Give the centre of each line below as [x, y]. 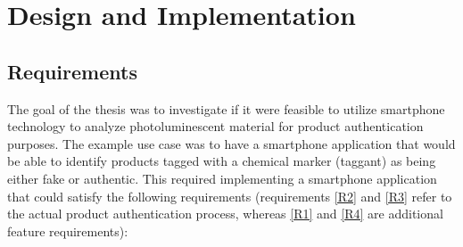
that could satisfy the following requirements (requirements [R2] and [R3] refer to [230, 196]
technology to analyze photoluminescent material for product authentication [215, 126]
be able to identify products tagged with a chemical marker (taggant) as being [222, 161]
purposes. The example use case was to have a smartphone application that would [231, 143]
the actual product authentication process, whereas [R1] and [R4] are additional [225, 214]
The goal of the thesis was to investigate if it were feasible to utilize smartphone [226, 108]
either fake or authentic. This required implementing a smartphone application [222, 178]
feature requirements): [68, 231]
